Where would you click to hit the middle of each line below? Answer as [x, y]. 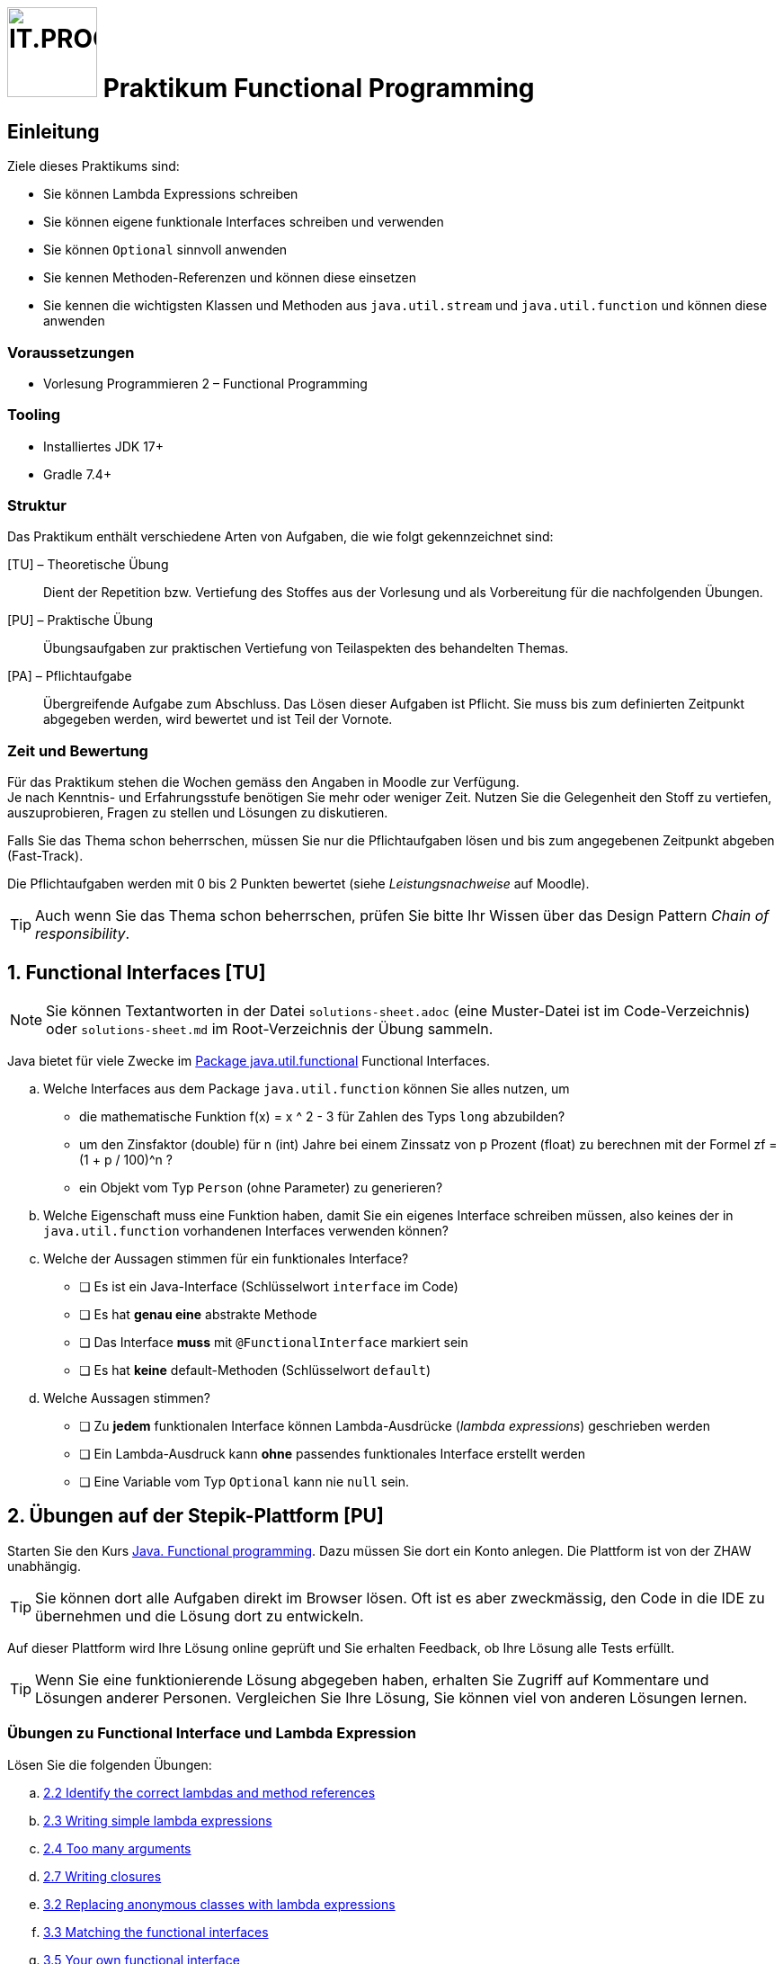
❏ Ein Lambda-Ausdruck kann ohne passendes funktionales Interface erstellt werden [332, 1454]
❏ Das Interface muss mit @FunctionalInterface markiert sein [274, 1343]
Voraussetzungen [71, 352]
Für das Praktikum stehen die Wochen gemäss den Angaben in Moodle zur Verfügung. [263, 782]
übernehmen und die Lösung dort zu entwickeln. [200, 1616]
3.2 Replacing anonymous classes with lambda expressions [219, 1904]
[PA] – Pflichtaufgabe [70, 676]
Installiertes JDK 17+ [104, 446]
